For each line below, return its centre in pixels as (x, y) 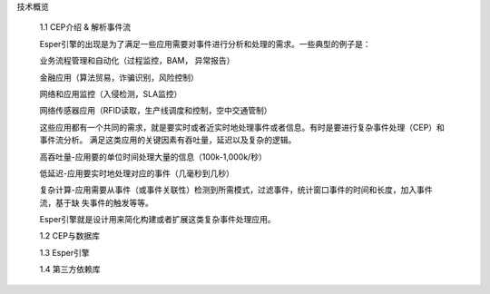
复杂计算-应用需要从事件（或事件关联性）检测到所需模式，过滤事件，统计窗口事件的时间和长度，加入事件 (236, 190)
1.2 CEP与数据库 (69, 236)
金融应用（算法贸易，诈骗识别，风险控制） (119, 77)
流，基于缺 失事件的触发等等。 (96, 202)
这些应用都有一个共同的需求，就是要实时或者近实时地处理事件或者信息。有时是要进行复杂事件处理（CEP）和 (242, 127)
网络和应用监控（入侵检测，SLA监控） (111, 93)
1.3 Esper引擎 (64, 252)
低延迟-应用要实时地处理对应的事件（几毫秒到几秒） (137, 173)
